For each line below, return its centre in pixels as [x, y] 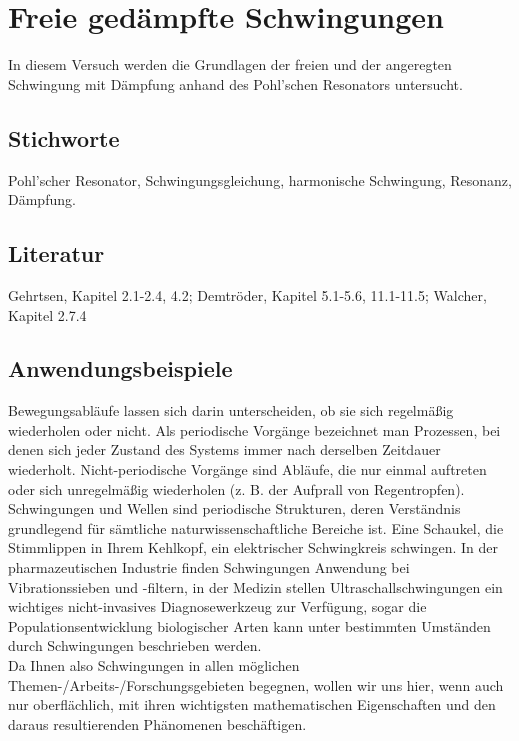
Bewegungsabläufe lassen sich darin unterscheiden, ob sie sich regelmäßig [231, 410]
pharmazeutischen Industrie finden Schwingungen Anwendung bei [209, 567]
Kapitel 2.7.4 [47, 314]
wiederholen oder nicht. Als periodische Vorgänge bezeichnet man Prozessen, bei [254, 429]
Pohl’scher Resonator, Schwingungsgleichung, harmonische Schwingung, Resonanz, [260, 179]
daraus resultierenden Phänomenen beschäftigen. [157, 723]
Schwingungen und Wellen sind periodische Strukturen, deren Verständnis [234, 508]
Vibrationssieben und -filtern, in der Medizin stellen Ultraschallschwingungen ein [255, 586]
